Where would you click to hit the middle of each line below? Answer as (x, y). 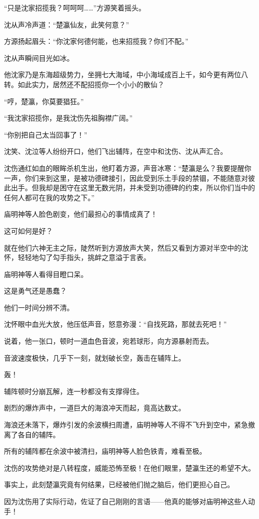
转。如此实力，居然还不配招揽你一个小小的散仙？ (84, 84)
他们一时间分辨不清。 (39, 307)
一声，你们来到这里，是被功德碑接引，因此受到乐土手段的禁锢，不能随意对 (126, 178)
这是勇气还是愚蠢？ (35, 291)
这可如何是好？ (28, 230)
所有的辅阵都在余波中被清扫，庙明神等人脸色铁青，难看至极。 (105, 451)
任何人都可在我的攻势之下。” (49, 197)
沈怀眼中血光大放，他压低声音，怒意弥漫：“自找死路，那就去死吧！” (116, 324)
